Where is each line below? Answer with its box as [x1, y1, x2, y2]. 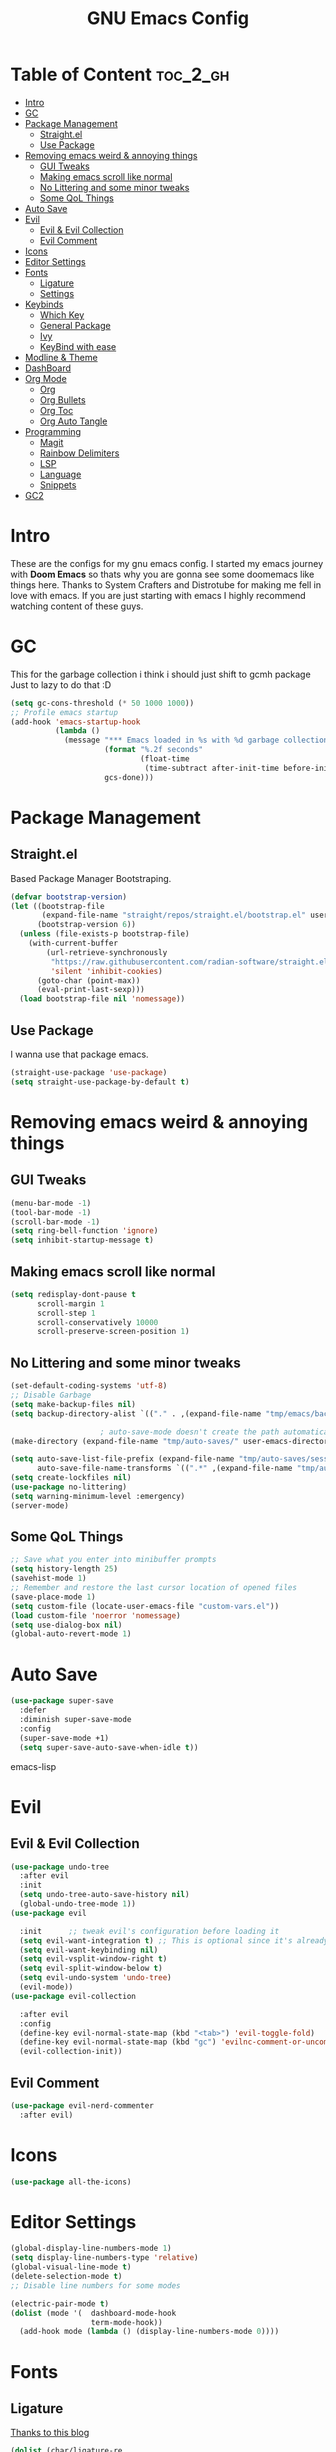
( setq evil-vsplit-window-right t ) [19, 1954, 168, 1964]
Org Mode [24, 372, 67, 384]
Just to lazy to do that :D [10, 678, 112, 691]
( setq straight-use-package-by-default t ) [10, 1077, 190, 1087]
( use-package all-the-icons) [10, 2177, 132, 2187]
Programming [24, 425, 82, 437]
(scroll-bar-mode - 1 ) [10, 1217, 101, 1227]
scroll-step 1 [36, 1308, 97, 1318]
